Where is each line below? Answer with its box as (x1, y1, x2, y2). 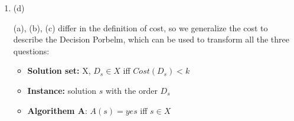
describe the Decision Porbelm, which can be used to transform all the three (13, 33, 289, 45)
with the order (105, 84, 158, 96)
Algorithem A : (27, 104, 87, 116)
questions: (13, 44, 50, 57)
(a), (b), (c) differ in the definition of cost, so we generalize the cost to (13, 21, 268, 34)
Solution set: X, (27, 64, 91, 77)
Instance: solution (27, 84, 97, 96)
